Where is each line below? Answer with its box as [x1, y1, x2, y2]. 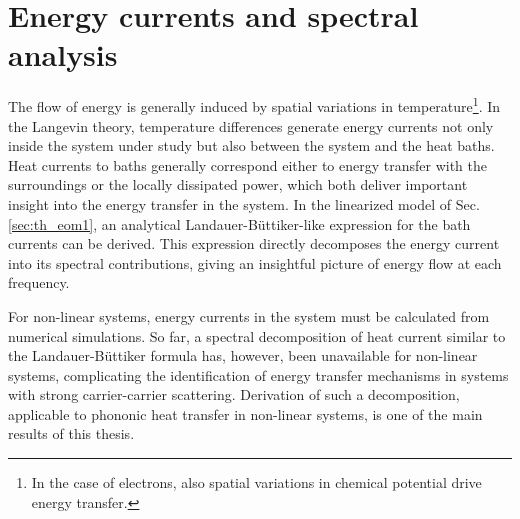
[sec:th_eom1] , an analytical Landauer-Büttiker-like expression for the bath [8, 213, 471, 234]
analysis [8, 34, 118, 75]
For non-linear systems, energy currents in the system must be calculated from [8, 305, 490, 326]
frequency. [8, 272, 70, 293]
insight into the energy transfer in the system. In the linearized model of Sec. [8, 193, 480, 214]
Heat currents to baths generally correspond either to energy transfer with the [8, 154, 487, 175]
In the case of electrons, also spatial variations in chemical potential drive [31, 472, 482, 493]
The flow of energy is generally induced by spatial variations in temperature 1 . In [8, 93, 501, 116]
